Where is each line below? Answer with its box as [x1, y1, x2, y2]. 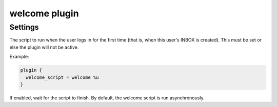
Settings [9, 23, 39, 32]
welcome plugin [9, 8, 79, 19]
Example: [9, 54, 29, 60]
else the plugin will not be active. [9, 44, 79, 50]
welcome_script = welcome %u [26, 74, 100, 80]
